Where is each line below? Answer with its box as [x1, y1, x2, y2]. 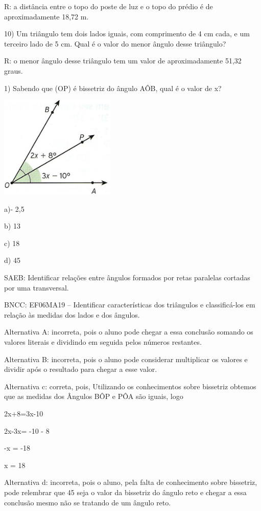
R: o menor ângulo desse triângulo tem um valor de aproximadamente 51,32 [4, 55, 242, 66]
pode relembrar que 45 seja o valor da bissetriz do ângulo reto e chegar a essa [4, 486, 247, 497]
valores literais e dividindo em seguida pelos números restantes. [4, 337, 202, 347]
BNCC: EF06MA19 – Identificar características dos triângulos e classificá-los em [4, 299, 255, 310]
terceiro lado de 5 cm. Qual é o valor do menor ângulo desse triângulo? [4, 38, 226, 49]
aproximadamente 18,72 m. [4, 11, 89, 21]
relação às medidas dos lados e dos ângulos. [4, 309, 140, 320]
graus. [4, 65, 23, 76]
